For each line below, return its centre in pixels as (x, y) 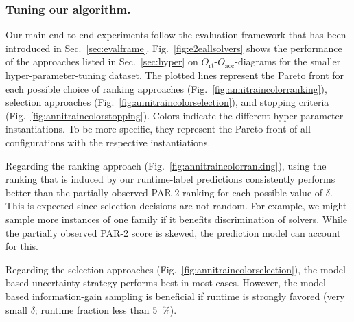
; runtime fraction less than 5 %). (106, 309)
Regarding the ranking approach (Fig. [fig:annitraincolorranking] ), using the (166, 165)
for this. (22, 246)
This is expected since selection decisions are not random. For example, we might (176, 206)
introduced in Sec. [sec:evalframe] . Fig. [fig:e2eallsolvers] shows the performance (174, 48)
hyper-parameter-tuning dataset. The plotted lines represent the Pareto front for (175, 75)
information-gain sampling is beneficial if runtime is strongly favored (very (188, 296)
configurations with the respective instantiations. (108, 142)
